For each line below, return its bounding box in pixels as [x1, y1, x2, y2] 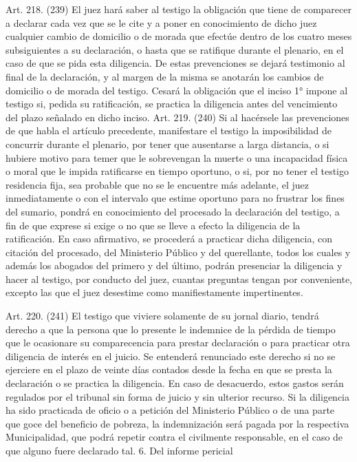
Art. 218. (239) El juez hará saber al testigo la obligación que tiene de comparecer [6, 2, 351, 16]
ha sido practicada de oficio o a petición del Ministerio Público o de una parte [6, 403, 335, 417]
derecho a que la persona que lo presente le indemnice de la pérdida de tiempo [6, 322, 336, 336]
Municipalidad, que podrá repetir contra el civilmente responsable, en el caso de [6, 430, 343, 444]
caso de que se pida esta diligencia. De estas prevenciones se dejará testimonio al [6, 56, 345, 70]
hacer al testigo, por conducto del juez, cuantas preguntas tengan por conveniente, [6, 271, 352, 286]
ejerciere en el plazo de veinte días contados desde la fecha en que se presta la [6, 362, 332, 377]
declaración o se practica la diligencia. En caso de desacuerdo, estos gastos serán [6, 376, 344, 390]
